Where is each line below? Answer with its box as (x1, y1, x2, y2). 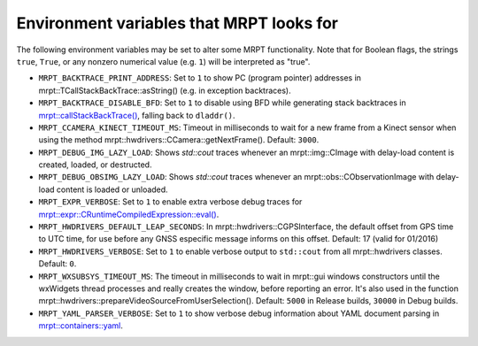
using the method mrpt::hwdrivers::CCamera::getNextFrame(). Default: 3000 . (38, 135, 320, 145)
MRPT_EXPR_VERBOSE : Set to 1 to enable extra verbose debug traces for (38, 196, 303, 207)
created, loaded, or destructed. (38, 159, 152, 170)
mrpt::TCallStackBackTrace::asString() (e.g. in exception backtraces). (38, 85, 291, 96)
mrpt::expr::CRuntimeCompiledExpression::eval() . (38, 209, 220, 219)
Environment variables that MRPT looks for (16, 13, 339, 33)
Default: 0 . (38, 258, 77, 269)
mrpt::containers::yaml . (38, 320, 124, 331)
